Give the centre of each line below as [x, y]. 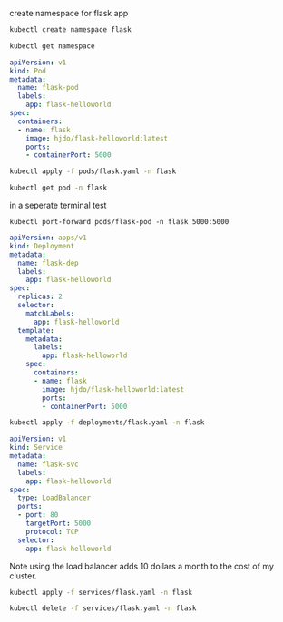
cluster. [24, 576]
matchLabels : [50, 313]
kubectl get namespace [52, 46]
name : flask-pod [48, 88]
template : [36, 330]
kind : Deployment [42, 246]
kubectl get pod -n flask [58, 188]
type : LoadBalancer [54, 498]
